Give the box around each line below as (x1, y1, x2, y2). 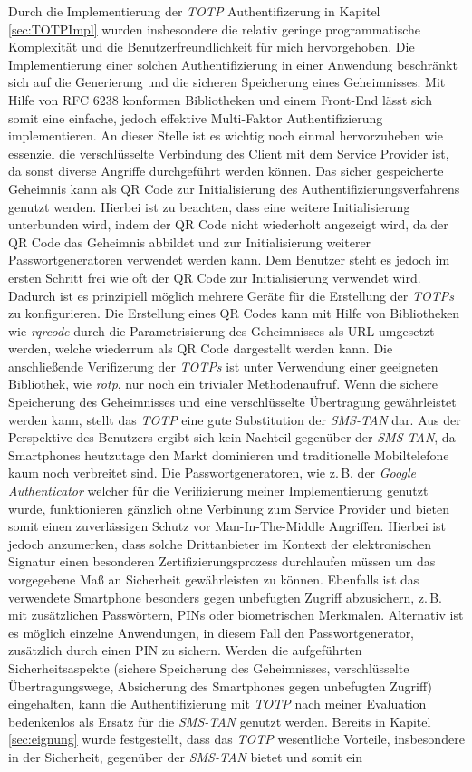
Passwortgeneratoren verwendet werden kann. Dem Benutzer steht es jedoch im (8, 250, 450, 269)
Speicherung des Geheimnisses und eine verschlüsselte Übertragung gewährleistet (8, 392, 457, 411)
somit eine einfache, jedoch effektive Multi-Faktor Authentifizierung (8, 108, 383, 127)
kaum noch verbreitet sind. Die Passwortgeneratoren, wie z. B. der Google (8, 463, 416, 482)
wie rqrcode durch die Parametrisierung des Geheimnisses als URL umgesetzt (8, 321, 435, 340)
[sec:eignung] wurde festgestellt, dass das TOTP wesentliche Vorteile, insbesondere (8, 729, 465, 748)
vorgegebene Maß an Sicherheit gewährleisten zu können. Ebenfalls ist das (8, 570, 419, 588)
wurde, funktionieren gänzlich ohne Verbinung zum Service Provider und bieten (8, 498, 450, 517)
